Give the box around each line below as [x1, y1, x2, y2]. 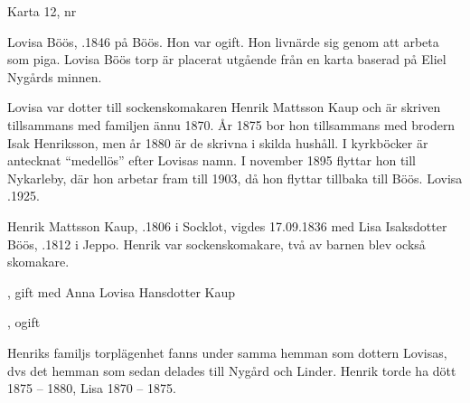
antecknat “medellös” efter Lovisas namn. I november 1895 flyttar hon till [7, 151, 417, 170]
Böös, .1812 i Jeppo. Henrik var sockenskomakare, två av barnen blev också [7, 234, 426, 253]
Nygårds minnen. [7, 67, 102, 86]
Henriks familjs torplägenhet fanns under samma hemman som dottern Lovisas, [7, 342, 447, 361]
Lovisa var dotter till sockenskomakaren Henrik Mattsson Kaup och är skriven [7, 98, 441, 117]
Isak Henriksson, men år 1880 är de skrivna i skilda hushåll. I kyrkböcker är [7, 133, 428, 152]
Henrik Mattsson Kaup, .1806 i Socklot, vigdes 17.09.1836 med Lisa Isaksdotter [7, 216, 447, 235]
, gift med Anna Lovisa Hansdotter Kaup [7, 282, 236, 301]
